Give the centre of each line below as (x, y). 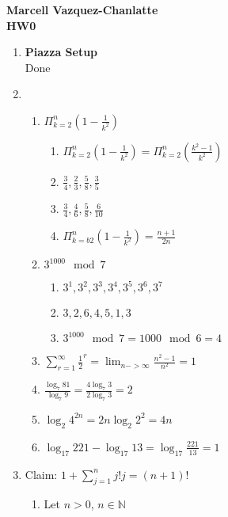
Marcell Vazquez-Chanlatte (82, 10)
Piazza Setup (61, 52)
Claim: (41, 474)
